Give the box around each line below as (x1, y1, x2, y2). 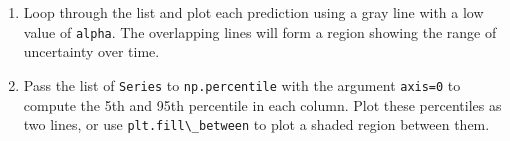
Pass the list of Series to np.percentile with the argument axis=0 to (23, 74, 461, 95)
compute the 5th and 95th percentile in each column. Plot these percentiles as (23, 94, 502, 115)
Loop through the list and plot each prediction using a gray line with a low (23, 2, 484, 22)
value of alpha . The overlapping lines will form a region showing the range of (23, 21, 497, 42)
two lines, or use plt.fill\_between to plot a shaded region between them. (23, 114, 490, 135)
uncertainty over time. (23, 41, 160, 62)
